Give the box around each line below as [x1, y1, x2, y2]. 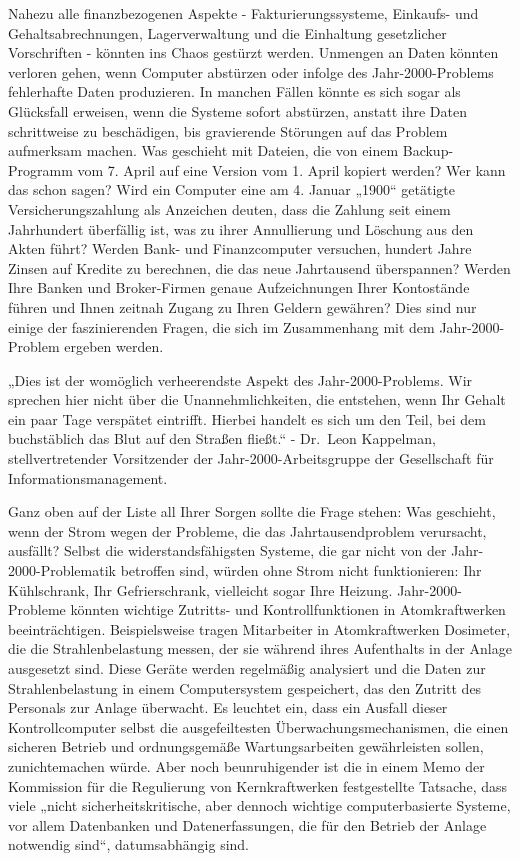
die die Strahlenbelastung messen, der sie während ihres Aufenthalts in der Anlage [8, 638, 512, 659]
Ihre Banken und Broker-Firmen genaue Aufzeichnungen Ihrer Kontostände [8, 277, 470, 298]
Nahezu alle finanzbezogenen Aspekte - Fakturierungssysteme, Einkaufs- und [8, 3, 479, 23]
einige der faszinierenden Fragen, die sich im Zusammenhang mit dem [8, 316, 435, 337]
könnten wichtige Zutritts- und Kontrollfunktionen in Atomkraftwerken [70, 599, 506, 620]
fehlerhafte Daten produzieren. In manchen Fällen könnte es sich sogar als [8, 81, 461, 102]
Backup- [402, 140, 454, 161]
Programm [8, 159, 73, 180]
